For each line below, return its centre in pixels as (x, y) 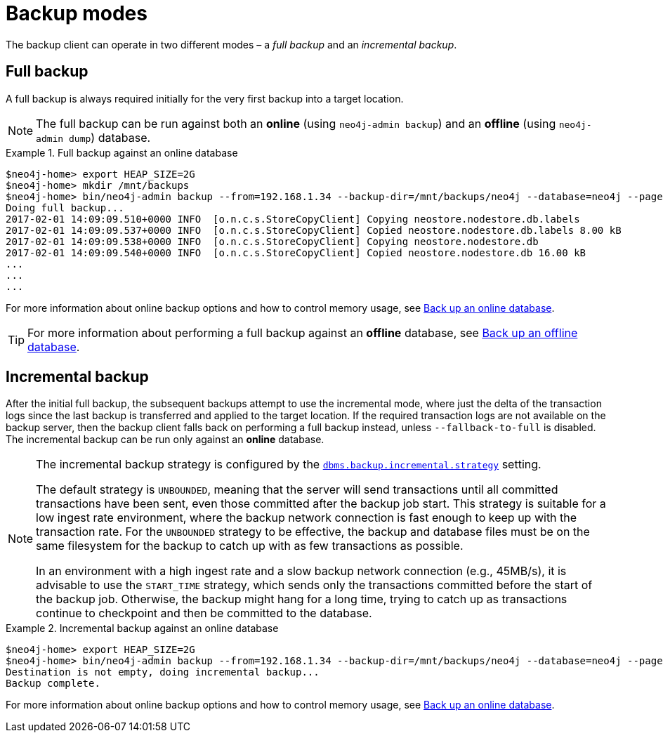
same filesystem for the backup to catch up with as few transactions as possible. (250, 546)
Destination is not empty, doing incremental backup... (163, 672)
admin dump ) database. (93, 137)
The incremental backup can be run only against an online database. (165, 440)
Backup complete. (53, 684)
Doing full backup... (65, 207)
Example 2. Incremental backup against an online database (142, 628)
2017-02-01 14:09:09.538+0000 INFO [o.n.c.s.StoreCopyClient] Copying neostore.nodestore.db (272, 241)
